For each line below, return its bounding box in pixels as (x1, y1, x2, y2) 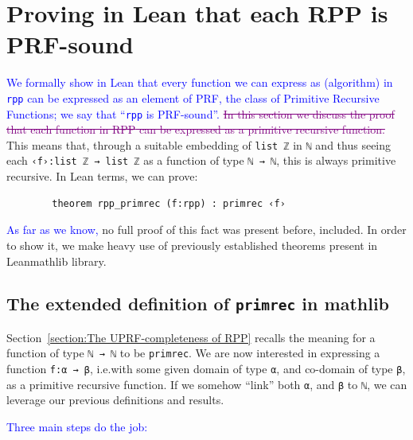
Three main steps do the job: (6, 419, 148, 435)
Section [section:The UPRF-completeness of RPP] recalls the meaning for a (6, 329, 376, 345)
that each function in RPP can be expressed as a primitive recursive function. (6, 121, 385, 138)
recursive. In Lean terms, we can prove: (6, 168, 198, 185)
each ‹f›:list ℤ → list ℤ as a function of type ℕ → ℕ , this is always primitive (6, 152, 396, 169)
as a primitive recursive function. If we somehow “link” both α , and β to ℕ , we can (6, 376, 407, 392)
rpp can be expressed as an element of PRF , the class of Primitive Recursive (6, 89, 380, 106)
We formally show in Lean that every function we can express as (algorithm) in (6, 74, 393, 91)
